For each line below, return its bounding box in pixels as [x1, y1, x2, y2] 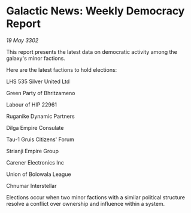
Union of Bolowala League [6, 171, 71, 178]
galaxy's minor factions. [6, 54, 66, 62]
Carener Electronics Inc [6, 159, 64, 166]
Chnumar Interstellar [6, 182, 57, 189]
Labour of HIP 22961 [6, 101, 57, 108]
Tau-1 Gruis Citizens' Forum [6, 136, 75, 143]
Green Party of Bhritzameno [6, 89, 75, 96]
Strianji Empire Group [6, 147, 59, 154]
